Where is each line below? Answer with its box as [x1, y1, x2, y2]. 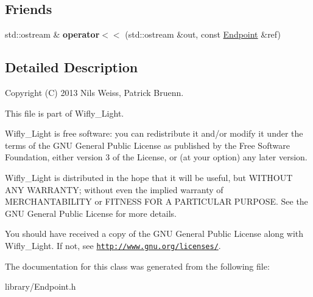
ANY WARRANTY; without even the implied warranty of [5, 183, 223, 196]
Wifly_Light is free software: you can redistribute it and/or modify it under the [5, 127, 303, 140]
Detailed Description [5, 58, 138, 77]
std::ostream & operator [5, 28, 100, 41]
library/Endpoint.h [5, 280, 76, 293]
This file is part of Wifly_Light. [5, 106, 124, 119]
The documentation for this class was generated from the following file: [5, 259, 270, 272]
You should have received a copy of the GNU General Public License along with [5, 227, 304, 240]
